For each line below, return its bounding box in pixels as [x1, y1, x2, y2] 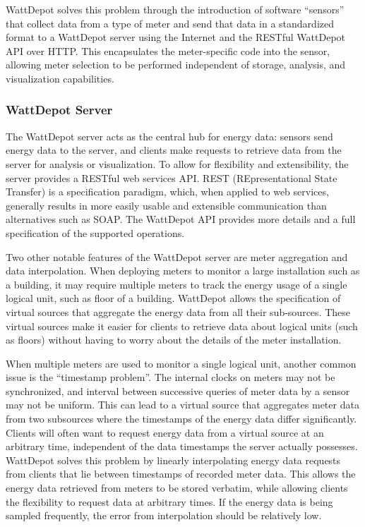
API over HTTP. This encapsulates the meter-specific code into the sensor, [6, 43, 330, 58]
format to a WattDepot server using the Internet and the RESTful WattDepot [6, 30, 346, 44]
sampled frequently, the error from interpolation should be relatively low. [6, 508, 322, 523]
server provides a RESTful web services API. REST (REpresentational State [6, 170, 337, 185]
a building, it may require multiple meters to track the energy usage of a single [6, 277, 347, 291]
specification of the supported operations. [6, 225, 185, 240]
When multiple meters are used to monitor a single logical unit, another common [6, 356, 357, 370]
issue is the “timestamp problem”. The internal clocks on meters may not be [6, 370, 335, 384]
